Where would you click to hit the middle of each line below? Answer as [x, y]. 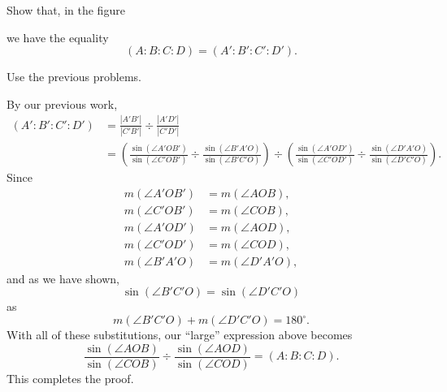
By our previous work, [62, 103]
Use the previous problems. [74, 77]
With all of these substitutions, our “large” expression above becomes [180, 334]
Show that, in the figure [66, 10]
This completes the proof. [70, 378]
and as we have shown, [63, 278]
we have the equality [58, 37]
